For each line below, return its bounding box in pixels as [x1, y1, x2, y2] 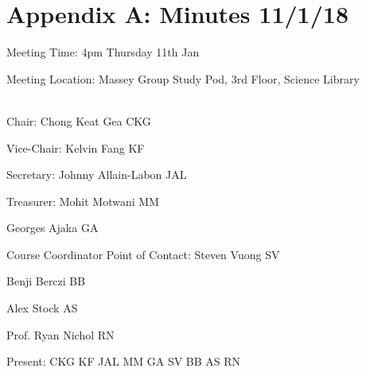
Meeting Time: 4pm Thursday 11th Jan [6, 44, 200, 60]
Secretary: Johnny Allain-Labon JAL [6, 166, 187, 183]
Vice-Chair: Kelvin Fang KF [6, 139, 145, 156]
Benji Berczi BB [6, 273, 86, 289]
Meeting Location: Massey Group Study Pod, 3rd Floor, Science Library [6, 70, 360, 87]
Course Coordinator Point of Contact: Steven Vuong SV [6, 246, 280, 262]
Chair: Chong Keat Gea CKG [6, 112, 151, 129]
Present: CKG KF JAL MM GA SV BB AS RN [6, 353, 241, 370]
